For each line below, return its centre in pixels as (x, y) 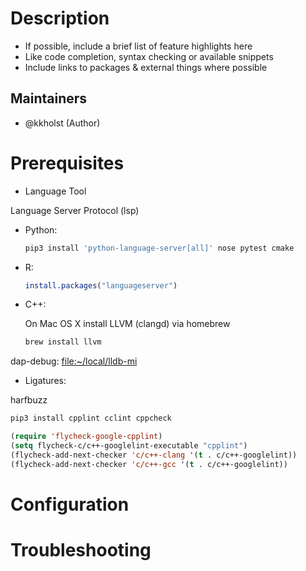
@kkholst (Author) (62, 123)
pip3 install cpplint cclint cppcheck (91, 418)
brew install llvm (63, 342)
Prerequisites (67, 163)
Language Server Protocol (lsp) (75, 210)
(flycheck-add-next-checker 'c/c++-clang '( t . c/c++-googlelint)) (154, 455)
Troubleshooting (81, 550)
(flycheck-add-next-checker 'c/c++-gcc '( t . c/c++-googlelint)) (149, 464)
